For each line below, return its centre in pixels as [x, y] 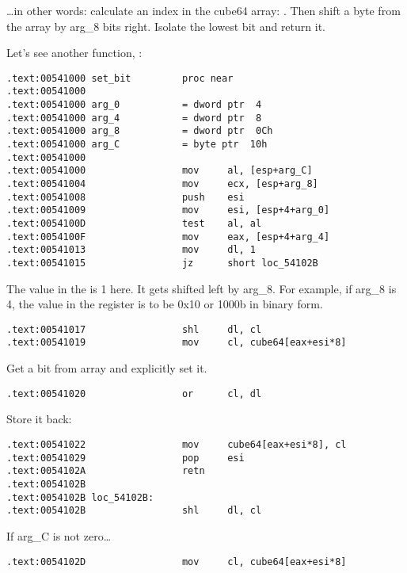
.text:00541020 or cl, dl [134, 393]
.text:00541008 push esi [126, 197]
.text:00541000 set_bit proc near [120, 78]
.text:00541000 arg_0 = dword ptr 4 [134, 105]
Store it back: [39, 419]
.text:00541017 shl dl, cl [134, 329]
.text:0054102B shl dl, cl [134, 511]
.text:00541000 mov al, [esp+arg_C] [160, 171]
